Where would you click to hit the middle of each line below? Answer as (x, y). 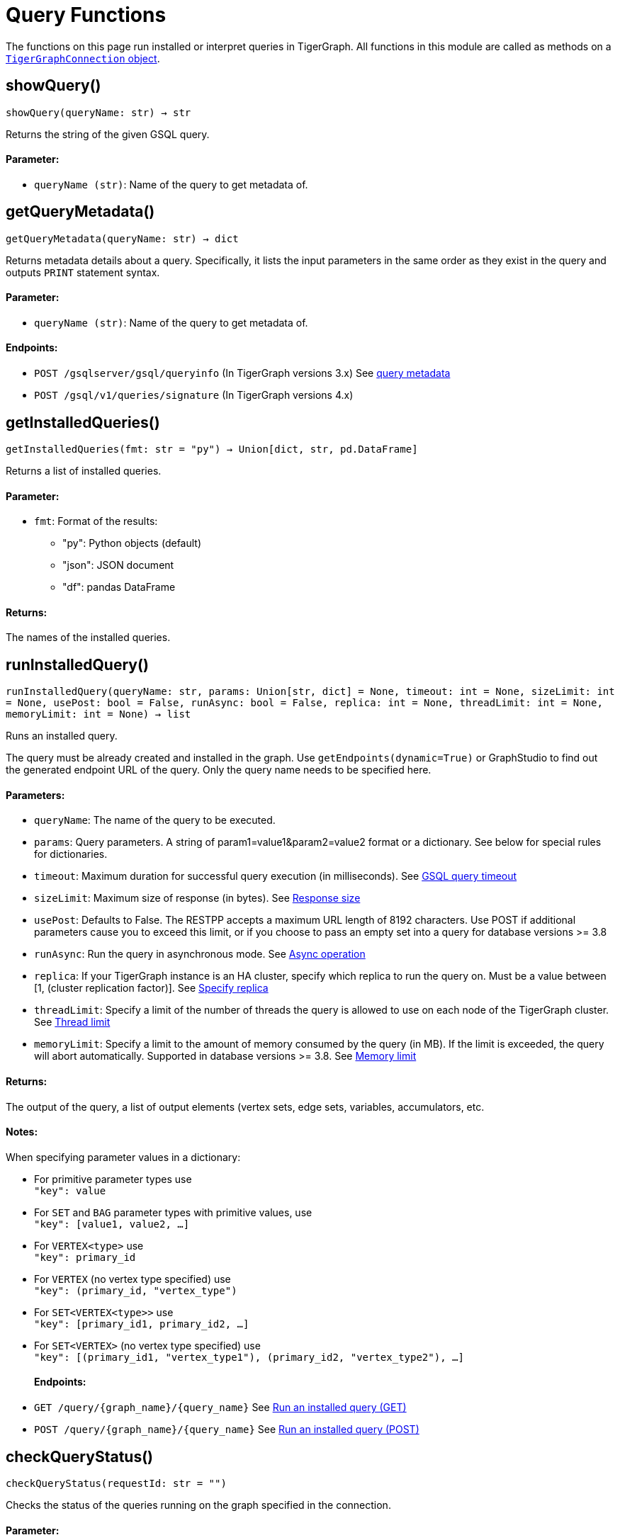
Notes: (22, 1132)
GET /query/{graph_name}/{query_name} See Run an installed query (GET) (220, 1408)
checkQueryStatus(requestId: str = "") (116, 1483)
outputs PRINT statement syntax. (83, 272)
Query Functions (86, 15)
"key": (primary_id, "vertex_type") (136, 1290)
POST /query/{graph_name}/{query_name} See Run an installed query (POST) (227, 1429)
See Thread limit (72, 1022)
